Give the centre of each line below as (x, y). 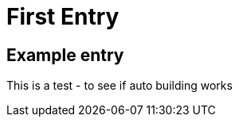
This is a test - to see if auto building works (119, 86)
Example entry (65, 55)
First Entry (63, 17)
